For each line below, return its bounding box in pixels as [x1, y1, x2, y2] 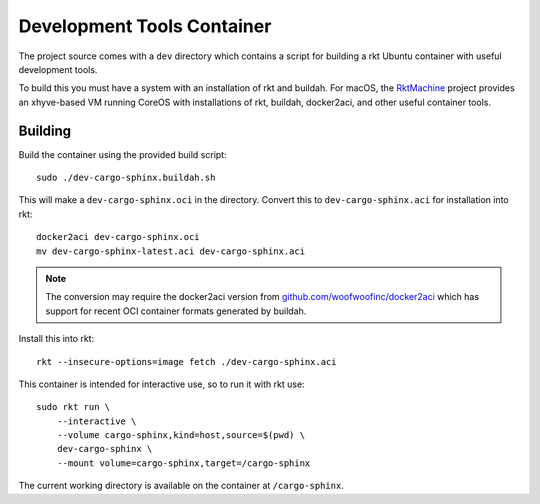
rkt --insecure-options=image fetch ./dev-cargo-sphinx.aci [36, 356, 337, 367]
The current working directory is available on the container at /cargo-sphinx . [18, 480, 344, 492]
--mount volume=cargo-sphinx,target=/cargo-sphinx [56, 457, 311, 469]
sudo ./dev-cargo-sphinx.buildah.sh [36, 172, 216, 184]
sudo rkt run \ [36, 401, 111, 413]
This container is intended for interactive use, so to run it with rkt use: [18, 378, 305, 390]
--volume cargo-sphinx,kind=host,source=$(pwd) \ [56, 430, 305, 441]
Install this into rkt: [18, 333, 95, 345]
